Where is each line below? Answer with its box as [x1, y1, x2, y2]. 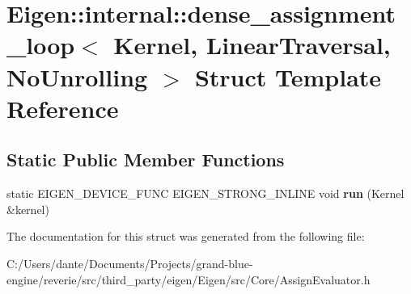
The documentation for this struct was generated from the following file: [6, 228, 365, 245]
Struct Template [194, 60, 382, 93]
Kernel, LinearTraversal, [113, 28, 391, 61]
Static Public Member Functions [6, 147, 285, 172]
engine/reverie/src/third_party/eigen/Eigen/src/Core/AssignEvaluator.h [6, 271, 371, 288]
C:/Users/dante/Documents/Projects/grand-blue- [6, 254, 253, 271]
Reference [6, 91, 119, 124]
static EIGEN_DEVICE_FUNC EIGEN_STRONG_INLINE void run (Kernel [6, 185, 405, 202]
